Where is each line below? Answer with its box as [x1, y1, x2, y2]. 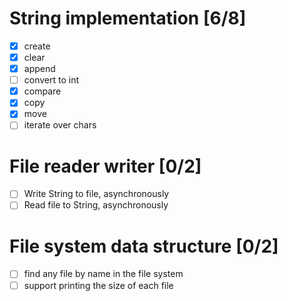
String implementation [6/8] [9, 7, 247, 30]
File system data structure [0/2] [9, 235, 279, 257]
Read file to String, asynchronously [23, 199, 169, 211]
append [23, 63, 56, 75]
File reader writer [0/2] [9, 155, 202, 177]
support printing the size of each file [23, 279, 174, 291]
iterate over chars [23, 119, 97, 131]
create [23, 40, 51, 52]
